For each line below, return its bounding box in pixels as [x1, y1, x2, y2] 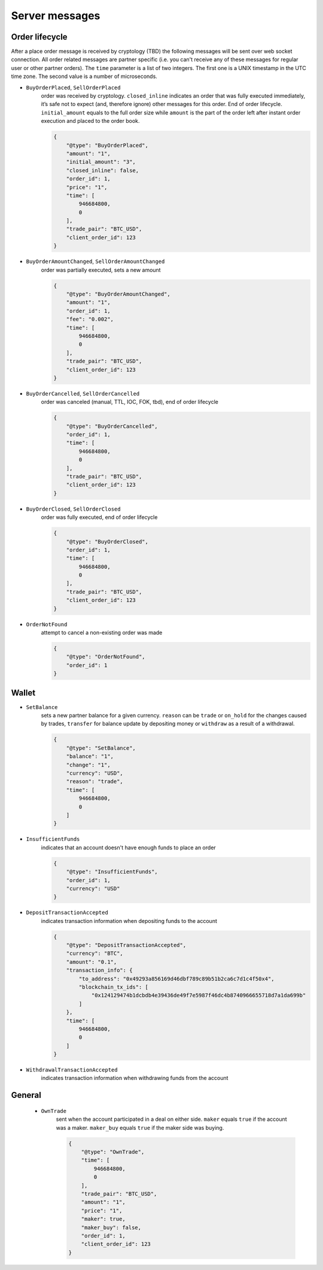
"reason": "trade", [66, 778, 124, 785]
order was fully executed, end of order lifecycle [41, 514, 158, 521]
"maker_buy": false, [81, 1224, 142, 1231]
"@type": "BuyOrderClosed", [66, 538, 149, 545]
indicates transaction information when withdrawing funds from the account [41, 1075, 228, 1082]
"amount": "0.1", [66, 958, 117, 965]
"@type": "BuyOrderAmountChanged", [66, 291, 170, 297]
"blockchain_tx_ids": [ [78, 984, 149, 990]
